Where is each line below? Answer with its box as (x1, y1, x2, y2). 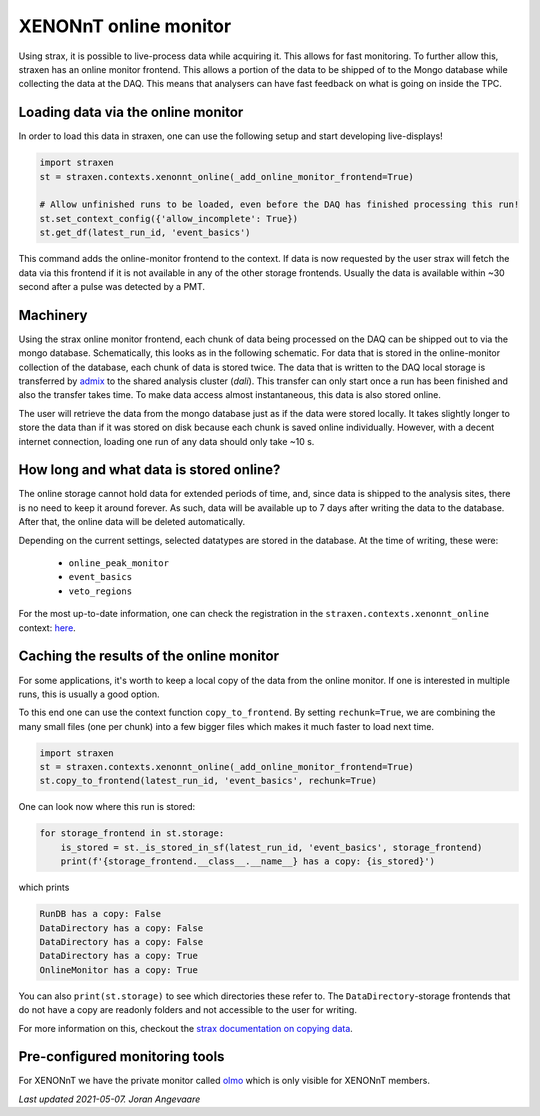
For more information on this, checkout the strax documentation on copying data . (18, 1022, 354, 1034)
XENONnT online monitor (18, 15, 232, 37)
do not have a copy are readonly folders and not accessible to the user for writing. (18, 1004, 357, 1016)
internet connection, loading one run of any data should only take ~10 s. (18, 435, 315, 447)
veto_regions (68, 585, 133, 597)
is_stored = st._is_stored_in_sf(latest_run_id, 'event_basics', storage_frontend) (60, 841, 483, 853)
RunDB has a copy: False (39, 908, 162, 920)
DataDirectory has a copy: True (39, 950, 199, 962)
